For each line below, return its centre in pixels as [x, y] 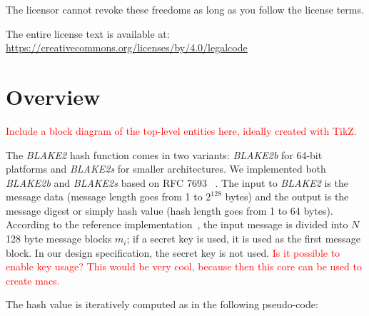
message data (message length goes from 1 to [104, 197]
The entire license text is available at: [88, 33]
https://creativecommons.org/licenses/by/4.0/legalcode [127, 47]
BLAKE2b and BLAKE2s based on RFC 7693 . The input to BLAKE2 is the [177, 182]
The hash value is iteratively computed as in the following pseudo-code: [162, 304]
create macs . [33, 280]
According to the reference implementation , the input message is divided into [177, 224]
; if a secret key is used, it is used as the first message [243, 239]
